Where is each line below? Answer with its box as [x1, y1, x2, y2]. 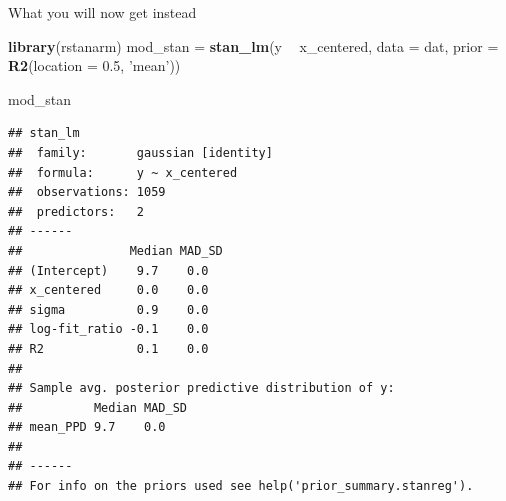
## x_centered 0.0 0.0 [8, 283, 209, 298]
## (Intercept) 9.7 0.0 [8, 263, 209, 278]
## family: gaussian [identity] [8, 145, 273, 160]
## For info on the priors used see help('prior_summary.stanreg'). [8, 479, 474, 494]
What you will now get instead [8, 2, 197, 22]
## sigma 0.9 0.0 [8, 302, 209, 317]
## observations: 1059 [8, 185, 166, 200]
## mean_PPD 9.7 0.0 [8, 420, 166, 435]
